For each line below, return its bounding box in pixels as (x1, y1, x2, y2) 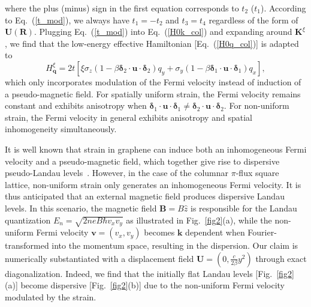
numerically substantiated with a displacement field (5, 252, 194, 264)
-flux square (235, 166, 279, 179)
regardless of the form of (209, 13, 298, 26)
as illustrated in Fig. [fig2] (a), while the (126, 213, 272, 226)
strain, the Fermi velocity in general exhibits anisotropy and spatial (5, 111, 252, 123)
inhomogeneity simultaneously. (5, 123, 117, 135)
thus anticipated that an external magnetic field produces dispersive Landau (5, 190, 285, 202)
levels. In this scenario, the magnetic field (5, 201, 157, 214)
